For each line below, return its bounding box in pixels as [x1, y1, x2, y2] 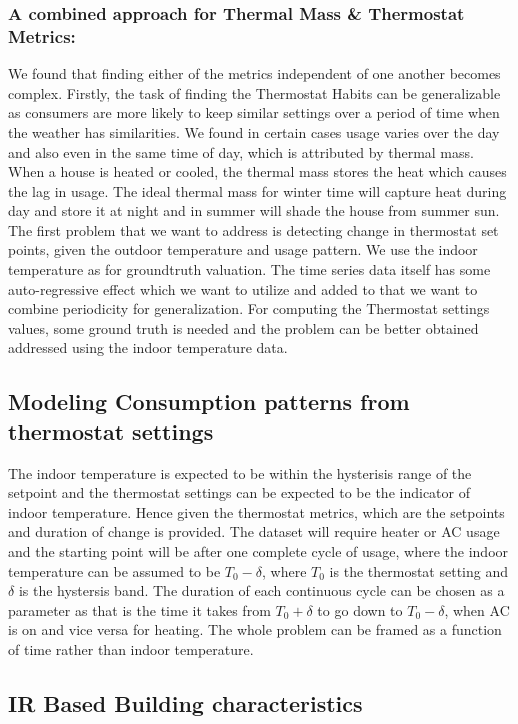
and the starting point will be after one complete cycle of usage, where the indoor [8, 541, 509, 562]
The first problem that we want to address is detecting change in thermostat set [8, 219, 499, 240]
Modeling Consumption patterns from [8, 386, 410, 417]
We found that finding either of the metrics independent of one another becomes [8, 63, 501, 84]
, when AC [444, 599, 510, 620]
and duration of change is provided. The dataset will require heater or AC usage [8, 521, 500, 542]
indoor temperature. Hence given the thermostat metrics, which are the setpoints [8, 501, 505, 522]
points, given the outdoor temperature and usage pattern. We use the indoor [8, 239, 478, 260]
